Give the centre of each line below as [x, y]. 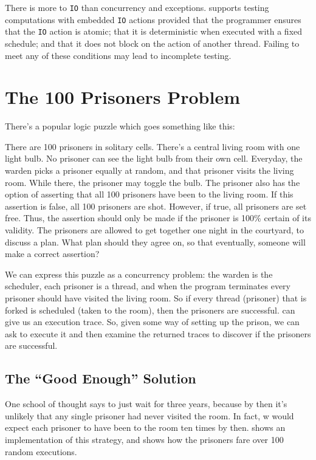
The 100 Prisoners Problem [122, 97]
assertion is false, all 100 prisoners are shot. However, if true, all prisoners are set [156, 206]
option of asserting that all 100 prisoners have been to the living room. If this [149, 194]
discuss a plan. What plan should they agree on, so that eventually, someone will [155, 242]
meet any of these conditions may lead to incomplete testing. [118, 55]
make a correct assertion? [52, 254]
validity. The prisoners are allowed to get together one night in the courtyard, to [154, 230]
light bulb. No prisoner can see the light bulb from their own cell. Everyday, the [154, 158]
